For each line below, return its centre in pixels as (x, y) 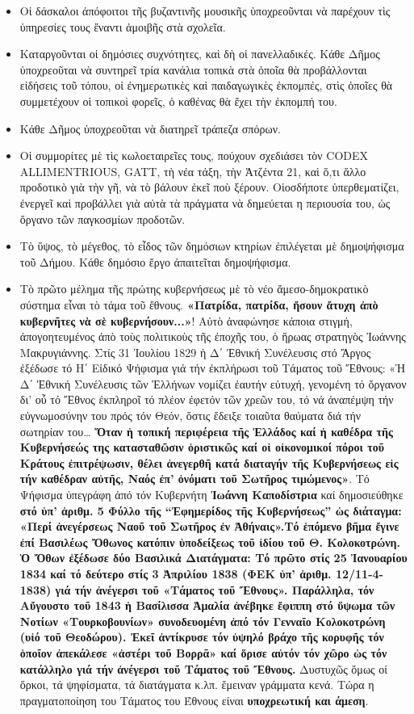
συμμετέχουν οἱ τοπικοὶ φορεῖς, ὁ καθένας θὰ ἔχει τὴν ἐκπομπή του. (178, 101)
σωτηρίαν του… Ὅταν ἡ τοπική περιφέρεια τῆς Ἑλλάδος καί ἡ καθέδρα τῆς (206, 431)
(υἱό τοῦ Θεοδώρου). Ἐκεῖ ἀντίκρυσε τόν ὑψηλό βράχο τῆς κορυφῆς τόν (202, 637)
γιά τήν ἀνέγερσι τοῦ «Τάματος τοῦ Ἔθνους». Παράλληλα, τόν (215, 589)
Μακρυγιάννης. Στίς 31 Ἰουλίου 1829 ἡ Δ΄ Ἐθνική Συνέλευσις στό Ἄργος (195, 352)
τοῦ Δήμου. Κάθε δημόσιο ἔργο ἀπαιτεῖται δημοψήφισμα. (155, 261)
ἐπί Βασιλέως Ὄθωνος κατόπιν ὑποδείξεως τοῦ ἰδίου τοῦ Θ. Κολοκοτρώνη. (210, 542)
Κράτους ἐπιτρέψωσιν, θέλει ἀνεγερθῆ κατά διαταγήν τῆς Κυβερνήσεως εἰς (209, 462)
